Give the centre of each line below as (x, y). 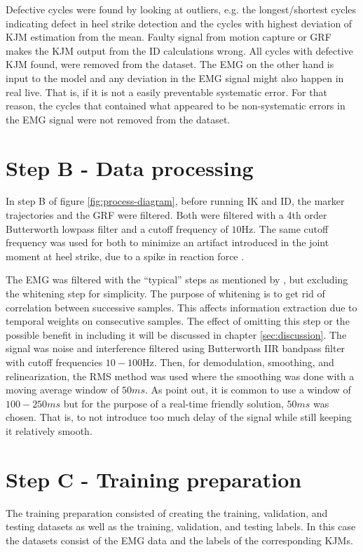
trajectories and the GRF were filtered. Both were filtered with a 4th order (166, 215)
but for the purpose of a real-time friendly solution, (173, 403)
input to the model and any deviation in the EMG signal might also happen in (175, 78)
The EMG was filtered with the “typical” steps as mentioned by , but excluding (177, 280)
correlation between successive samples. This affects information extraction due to (181, 307)
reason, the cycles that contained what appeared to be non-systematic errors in (176, 106)
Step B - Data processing (130, 167)
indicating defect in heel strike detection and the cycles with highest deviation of (179, 23)
